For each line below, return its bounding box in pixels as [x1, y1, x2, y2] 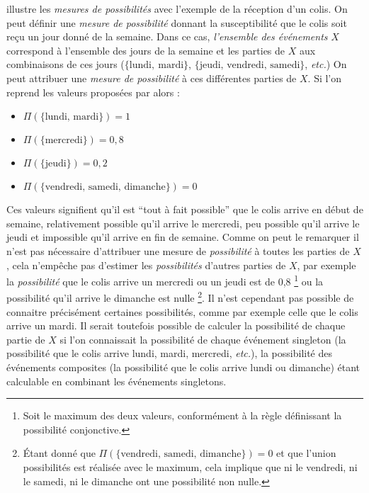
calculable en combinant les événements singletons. [6, 373, 227, 388]
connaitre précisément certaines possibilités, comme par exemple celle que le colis [6, 304, 358, 319]
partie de [6, 331, 45, 346]
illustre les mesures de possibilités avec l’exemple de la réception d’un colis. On [6, 1, 348, 16]
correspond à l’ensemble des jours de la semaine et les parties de [6, 42, 285, 57]
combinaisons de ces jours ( [6, 57, 125, 72]
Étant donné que [23, 446, 96, 460]
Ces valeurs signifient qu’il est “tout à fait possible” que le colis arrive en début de [6, 202, 363, 217]
